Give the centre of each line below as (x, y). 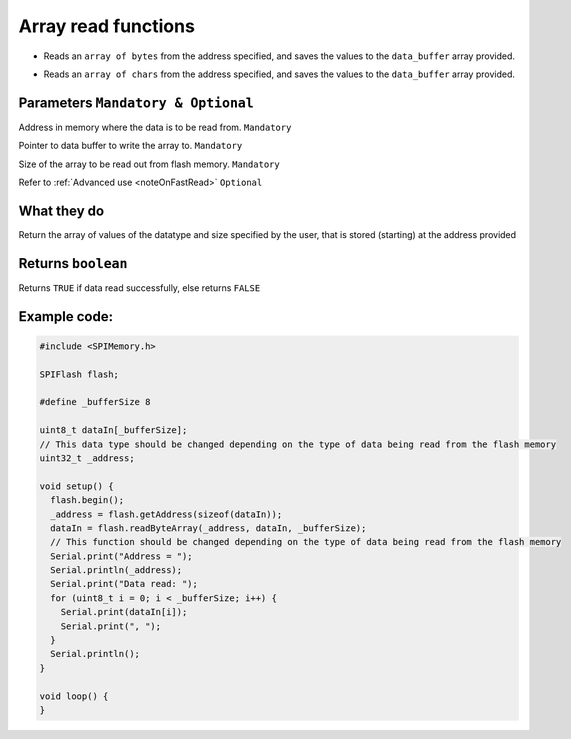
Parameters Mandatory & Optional (136, 102)
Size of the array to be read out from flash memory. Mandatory (149, 164)
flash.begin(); (87, 500)
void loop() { (74, 696)
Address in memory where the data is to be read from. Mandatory (155, 127)
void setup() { (76, 486)
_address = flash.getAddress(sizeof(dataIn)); (166, 514)
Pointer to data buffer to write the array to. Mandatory (130, 146)
